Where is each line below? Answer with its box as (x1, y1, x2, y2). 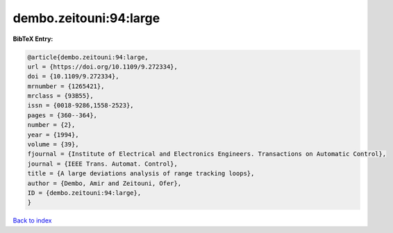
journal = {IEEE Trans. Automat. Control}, (27, 159, 178, 168)
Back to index (12, 216, 52, 225)
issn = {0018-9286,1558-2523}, (27, 101, 135, 110)
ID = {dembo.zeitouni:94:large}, (27, 189, 142, 197)
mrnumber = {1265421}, (27, 82, 105, 90)
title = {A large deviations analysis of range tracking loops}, (27, 170, 255, 178)
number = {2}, (27, 121, 76, 129)
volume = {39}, (27, 141, 79, 148)
